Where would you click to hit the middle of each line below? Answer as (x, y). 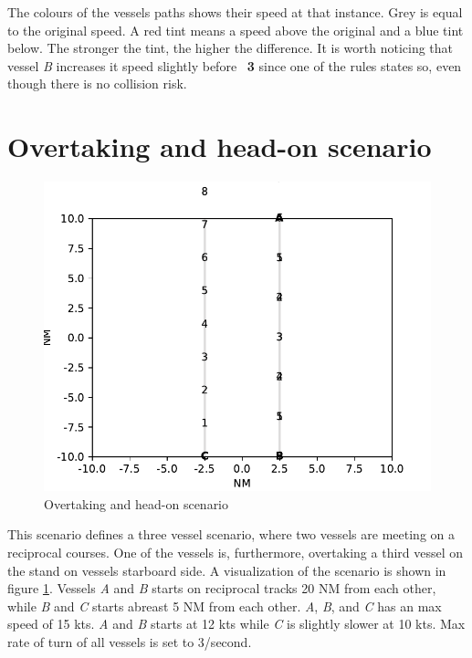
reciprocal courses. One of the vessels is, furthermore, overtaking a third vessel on (236, 553)
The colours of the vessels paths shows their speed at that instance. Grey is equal (235, 12)
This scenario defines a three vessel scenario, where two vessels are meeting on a (231, 534)
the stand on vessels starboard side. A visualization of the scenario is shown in (227, 570)
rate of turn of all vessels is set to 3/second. (130, 642)
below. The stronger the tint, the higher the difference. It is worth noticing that (231, 48)
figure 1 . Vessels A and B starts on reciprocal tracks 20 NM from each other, (222, 588)
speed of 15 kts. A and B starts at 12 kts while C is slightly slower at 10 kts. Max (236, 624)
